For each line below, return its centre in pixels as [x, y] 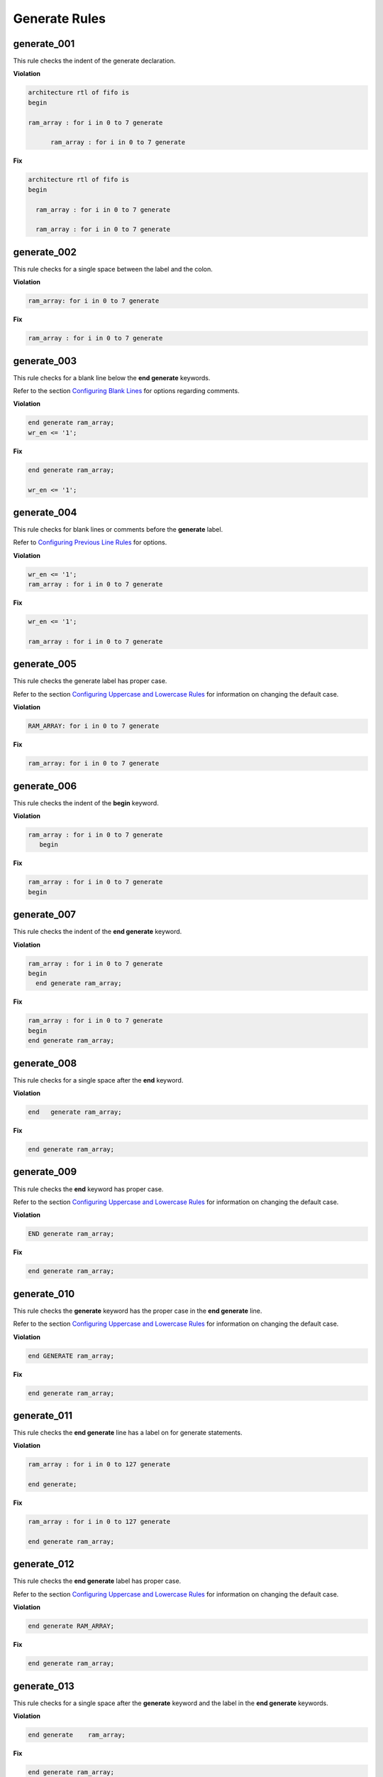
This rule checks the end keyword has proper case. [88, 1189]
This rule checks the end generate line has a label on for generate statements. [128, 1433]
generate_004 [45, 512]
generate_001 [44, 44]
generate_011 [43, 1416]
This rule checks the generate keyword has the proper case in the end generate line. [138, 1311]
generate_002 [45, 252]
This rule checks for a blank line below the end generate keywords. [112, 377]
